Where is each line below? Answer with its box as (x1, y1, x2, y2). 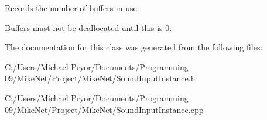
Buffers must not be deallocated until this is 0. (5, 21, 172, 33)
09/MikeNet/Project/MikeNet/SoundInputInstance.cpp (5, 103, 204, 115)
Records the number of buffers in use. (5, 2, 139, 13)
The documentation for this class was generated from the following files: (5, 41, 263, 53)
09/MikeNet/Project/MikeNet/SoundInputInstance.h (5, 72, 196, 84)
